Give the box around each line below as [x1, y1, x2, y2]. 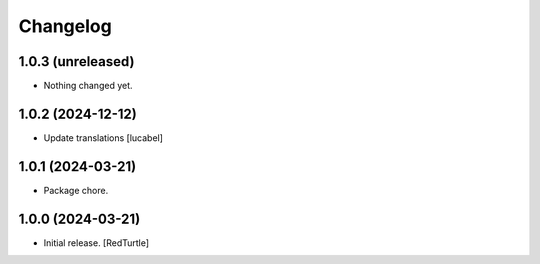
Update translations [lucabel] [43, 131, 164, 144]
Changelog [18, 15, 112, 37]
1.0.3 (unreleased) [18, 53, 135, 70]
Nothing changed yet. [43, 80, 134, 92]
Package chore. [43, 184, 109, 196]
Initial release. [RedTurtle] [43, 236, 150, 249]
